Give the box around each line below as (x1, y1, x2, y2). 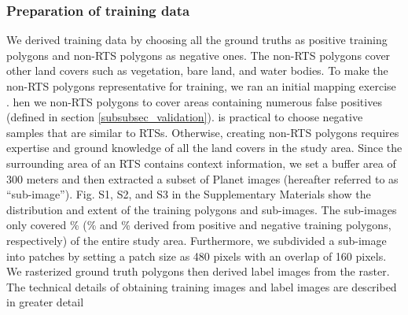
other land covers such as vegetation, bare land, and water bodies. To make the (6, 62, 388, 79)
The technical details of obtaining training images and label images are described (6, 278, 397, 295)
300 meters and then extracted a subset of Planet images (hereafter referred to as (6, 170, 399, 187)
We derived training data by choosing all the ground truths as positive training (6, 31, 388, 48)
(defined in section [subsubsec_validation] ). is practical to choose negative (6, 109, 363, 125)
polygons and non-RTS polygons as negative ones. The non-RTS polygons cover (6, 46, 391, 63)
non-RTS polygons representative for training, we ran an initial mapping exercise (6, 78, 396, 94)
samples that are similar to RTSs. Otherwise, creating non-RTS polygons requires (6, 124, 399, 140)
